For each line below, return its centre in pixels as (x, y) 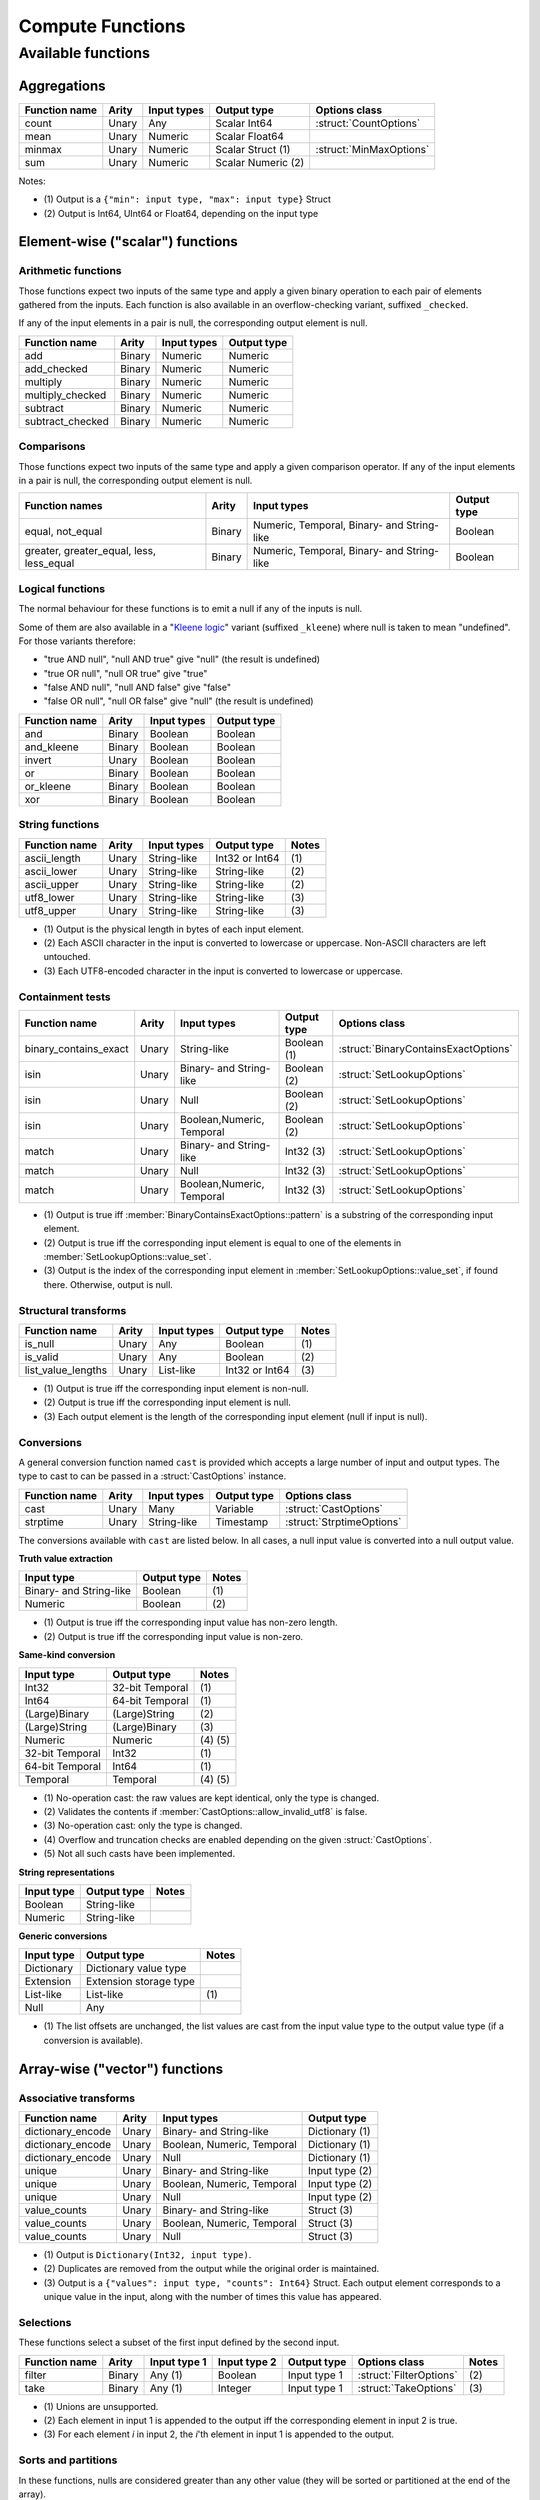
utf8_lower (49, 897)
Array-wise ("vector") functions (121, 2068)
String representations (66, 1872)
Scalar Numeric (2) (260, 162)
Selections (45, 2322)
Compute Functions (102, 26)
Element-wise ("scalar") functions (128, 241)
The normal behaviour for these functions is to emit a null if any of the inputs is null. (190, 609)
